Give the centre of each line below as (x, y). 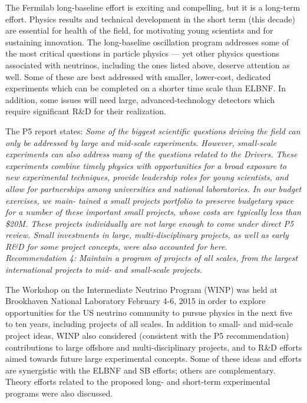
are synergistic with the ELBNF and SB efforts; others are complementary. (141, 370)
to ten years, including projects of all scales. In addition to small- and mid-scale (149, 324)
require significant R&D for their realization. (86, 111)
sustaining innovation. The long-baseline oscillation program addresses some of (147, 42)
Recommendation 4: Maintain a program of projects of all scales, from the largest (152, 258)
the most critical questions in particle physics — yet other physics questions (143, 53)
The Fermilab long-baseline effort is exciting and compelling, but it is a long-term (153, 7)
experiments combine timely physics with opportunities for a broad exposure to (146, 165)
